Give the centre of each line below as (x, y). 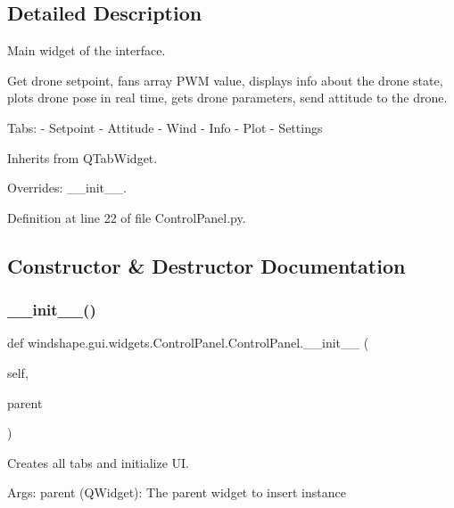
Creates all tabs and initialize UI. (98, 462)
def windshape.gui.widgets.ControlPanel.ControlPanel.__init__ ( (188, 343)
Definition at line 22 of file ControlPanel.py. (127, 217)
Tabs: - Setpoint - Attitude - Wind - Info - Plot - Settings (165, 127)
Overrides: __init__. (67, 188)
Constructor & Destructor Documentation (206, 265)
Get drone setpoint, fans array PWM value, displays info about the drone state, (225, 80)
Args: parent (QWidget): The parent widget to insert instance (177, 492)
